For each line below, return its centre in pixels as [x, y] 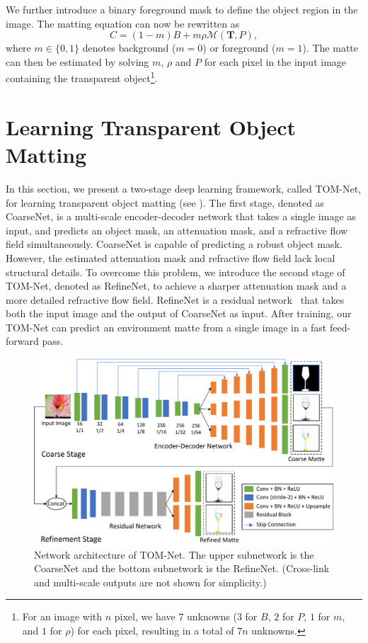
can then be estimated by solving [77, 61]
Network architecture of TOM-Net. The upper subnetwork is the [174, 554]
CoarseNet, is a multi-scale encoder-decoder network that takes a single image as [181, 216]
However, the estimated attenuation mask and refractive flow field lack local [171, 257]
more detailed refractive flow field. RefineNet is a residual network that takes [175, 299]
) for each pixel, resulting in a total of [152, 630]
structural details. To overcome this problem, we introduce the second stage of [176, 272]
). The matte [330, 48]
